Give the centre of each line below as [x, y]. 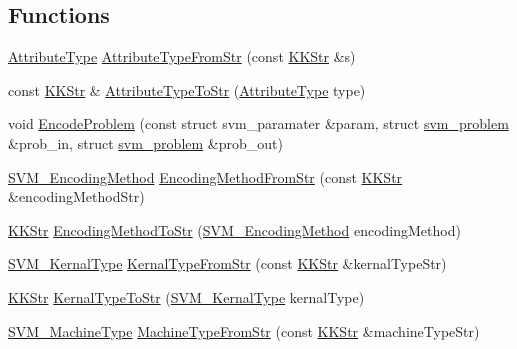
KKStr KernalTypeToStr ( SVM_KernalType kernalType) [186, 296]
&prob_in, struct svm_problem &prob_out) [145, 142]
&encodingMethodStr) [76, 196]
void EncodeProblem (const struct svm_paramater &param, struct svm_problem [258, 123]
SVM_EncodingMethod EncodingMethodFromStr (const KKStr [205, 176]
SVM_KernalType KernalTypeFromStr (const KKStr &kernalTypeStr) [227, 263]
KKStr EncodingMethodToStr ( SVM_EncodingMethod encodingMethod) [234, 229]
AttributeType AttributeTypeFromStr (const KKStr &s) [182, 56]
